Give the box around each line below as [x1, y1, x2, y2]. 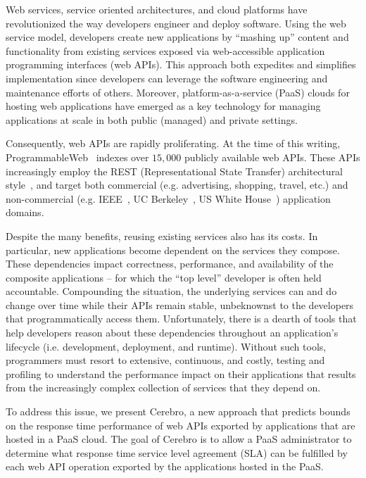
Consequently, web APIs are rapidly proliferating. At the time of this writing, [6, 136, 341, 151]
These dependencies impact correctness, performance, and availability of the [6, 256, 334, 271]
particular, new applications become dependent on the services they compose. [6, 242, 340, 257]
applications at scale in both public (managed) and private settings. [6, 112, 298, 127]
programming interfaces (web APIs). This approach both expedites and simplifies [6, 57, 356, 72]
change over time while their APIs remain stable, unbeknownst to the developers [6, 297, 354, 312]
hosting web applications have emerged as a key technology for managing [6, 99, 321, 113]
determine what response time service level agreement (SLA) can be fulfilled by [6, 445, 348, 460]
